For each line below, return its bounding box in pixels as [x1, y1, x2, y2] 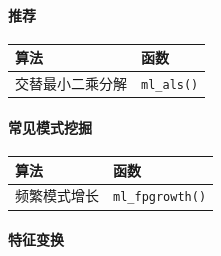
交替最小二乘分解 [15, 73, 127, 94]
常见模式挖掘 [8, 116, 92, 137]
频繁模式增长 [15, 185, 99, 206]
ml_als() [141, 78, 199, 93]
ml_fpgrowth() [113, 190, 207, 205]
